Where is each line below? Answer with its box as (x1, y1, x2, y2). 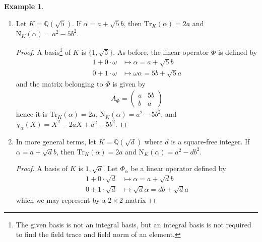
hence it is (16, 109, 48, 119)
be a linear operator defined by (130, 163, 226, 174)
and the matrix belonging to (16, 78, 103, 89)
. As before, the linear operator (113, 46, 209, 57)
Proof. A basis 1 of (16, 45, 71, 57)
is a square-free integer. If (171, 136, 250, 146)
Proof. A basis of (16, 163, 68, 174)
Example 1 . (4, 1, 44, 11)
